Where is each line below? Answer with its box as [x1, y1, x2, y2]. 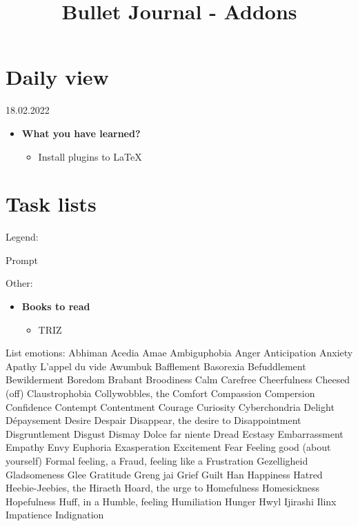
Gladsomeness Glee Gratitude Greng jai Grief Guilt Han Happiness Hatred [6, 467, 323, 481]
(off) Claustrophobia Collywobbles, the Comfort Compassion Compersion [6, 385, 315, 400]
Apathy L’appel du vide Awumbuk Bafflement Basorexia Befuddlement [6, 358, 306, 373]
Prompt [6, 252, 38, 267]
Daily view [6, 63, 109, 91]
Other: [6, 276, 33, 290]
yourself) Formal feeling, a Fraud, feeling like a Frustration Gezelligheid [6, 453, 308, 467]
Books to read [21, 299, 90, 313]
